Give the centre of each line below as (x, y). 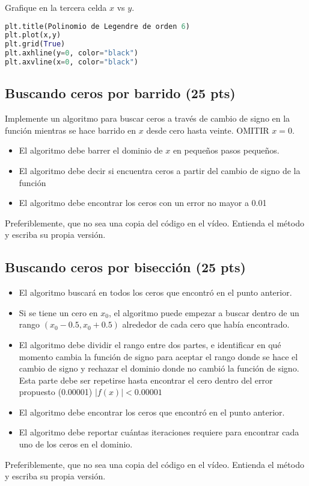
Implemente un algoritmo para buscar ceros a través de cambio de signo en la (148, 118)
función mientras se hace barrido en (71, 130)
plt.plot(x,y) (33, 35)
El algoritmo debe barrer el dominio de (91, 150)
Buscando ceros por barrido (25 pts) (120, 93)
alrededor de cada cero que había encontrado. (206, 324)
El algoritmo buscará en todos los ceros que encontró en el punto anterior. (155, 292)
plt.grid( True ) (35, 44)
